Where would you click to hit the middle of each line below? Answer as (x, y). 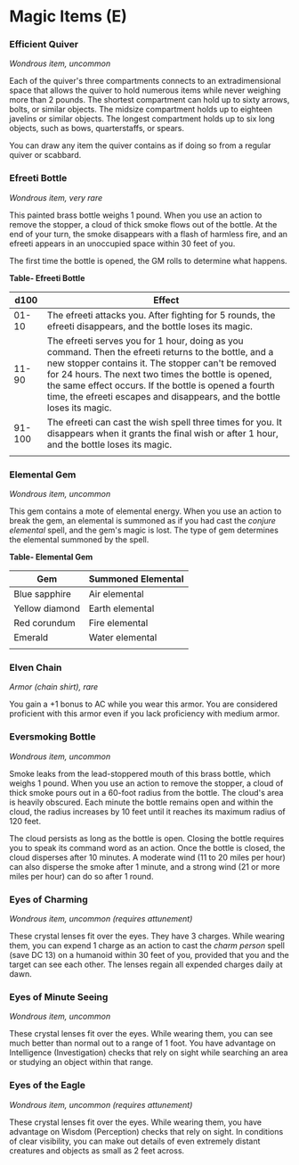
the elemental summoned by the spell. (79, 540)
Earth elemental (121, 608)
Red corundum (44, 624)
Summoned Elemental (136, 579)
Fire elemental (118, 624)
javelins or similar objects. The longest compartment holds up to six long (142, 119)
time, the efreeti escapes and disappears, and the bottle (164, 396)
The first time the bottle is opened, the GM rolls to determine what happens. (148, 260)
